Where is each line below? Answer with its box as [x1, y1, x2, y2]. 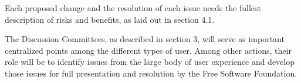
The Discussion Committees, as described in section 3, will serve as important [5, 33, 285, 45]
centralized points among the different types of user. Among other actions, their [5, 44, 292, 56]
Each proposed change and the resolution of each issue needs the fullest [5, 2, 262, 13]
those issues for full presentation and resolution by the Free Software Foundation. [5, 67, 297, 79]
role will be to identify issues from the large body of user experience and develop [5, 56, 295, 68]
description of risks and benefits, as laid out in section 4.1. [5, 13, 215, 25]
